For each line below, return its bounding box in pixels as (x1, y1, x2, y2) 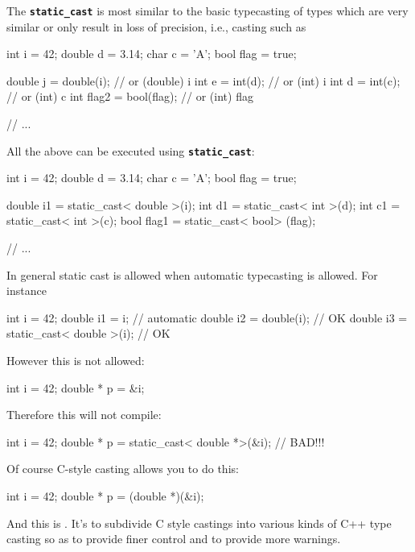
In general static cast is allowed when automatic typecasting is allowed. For (6, 266, 378, 283)
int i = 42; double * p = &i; (6, 379, 145, 396)
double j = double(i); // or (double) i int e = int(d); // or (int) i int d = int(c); (6, 72, 401, 89)
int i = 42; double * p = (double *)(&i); (6, 488, 204, 504)
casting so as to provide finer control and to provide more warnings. (6, 530, 341, 547)
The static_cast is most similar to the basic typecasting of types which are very (6, 2, 409, 19)
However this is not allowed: (6, 352, 145, 369)
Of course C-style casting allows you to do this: (6, 460, 239, 477)
